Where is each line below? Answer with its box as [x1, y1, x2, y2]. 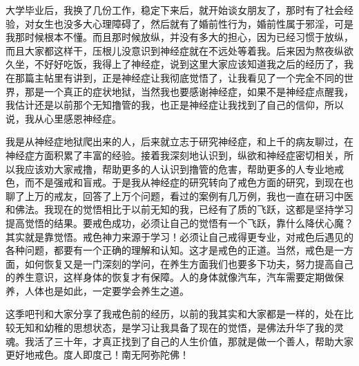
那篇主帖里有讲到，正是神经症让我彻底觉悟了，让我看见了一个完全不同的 [14, 70, 344, 84]
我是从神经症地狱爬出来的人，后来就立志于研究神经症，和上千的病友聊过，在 [6, 134, 353, 149]
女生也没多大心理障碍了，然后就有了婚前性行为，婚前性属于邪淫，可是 [34, 16, 353, 30]
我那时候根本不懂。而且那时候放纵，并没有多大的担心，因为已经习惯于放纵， [6, 30, 353, 44]
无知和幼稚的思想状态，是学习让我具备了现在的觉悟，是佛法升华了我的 [14, 320, 334, 335]
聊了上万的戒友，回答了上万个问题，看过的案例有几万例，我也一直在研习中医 [6, 188, 353, 203]
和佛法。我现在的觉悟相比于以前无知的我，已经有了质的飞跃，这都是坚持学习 [6, 202, 353, 217]
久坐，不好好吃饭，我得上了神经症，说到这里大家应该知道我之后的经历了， [6, 57, 344, 71]
